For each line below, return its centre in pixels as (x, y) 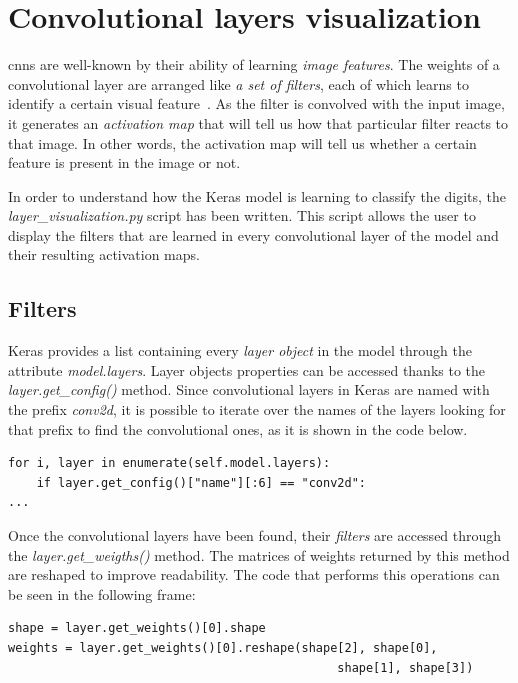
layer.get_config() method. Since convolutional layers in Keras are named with (249, 389)
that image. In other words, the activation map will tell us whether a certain (242, 142)
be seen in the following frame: (102, 593)
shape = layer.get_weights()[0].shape (137, 628)
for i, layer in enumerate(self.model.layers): (169, 463)
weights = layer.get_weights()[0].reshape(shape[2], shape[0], (223, 647)
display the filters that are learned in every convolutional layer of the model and (253, 234)
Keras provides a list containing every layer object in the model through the (240, 350)
